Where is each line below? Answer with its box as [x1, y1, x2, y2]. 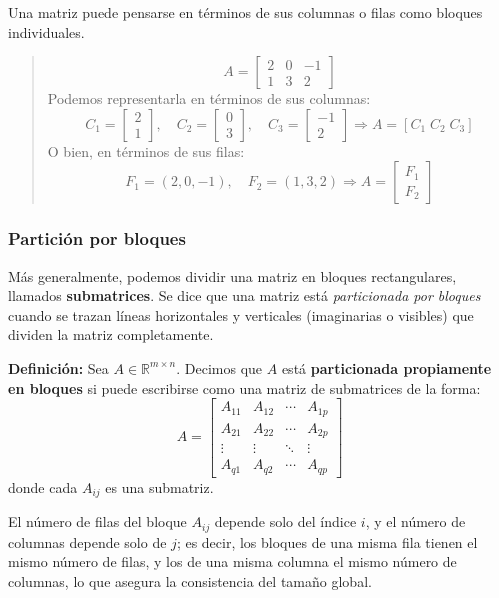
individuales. [8, 21, 85, 42]
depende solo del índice [214, 511, 357, 532]
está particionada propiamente [281, 357, 492, 378]
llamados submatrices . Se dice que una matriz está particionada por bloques [8, 285, 481, 306]
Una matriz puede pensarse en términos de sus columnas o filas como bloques [8, 2, 483, 22]
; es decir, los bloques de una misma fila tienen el [176, 531, 478, 552]
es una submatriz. [105, 476, 214, 497]
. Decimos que [176, 357, 263, 378]
